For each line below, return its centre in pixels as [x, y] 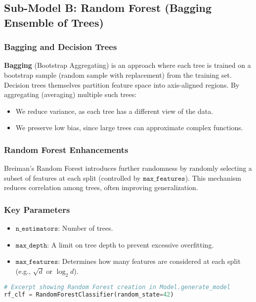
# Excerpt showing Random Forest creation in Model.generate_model [117, 287]
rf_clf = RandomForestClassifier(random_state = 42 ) [89, 294]
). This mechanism [213, 177]
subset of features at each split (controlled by [72, 177]
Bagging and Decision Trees [61, 47]
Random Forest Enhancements [66, 149]
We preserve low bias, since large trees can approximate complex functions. [129, 127]
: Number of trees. [85, 228]
